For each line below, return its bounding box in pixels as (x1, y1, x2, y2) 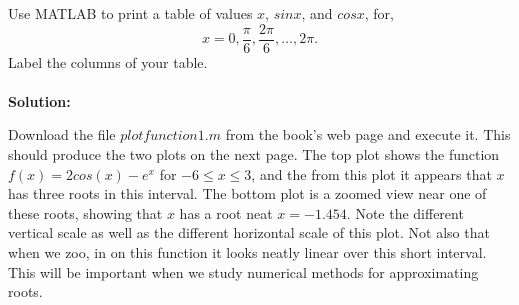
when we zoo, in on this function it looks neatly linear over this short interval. (8, 242, 487, 262)
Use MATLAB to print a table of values (8, 3, 253, 23)
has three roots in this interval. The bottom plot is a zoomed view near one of (8, 183, 487, 204)
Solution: (8, 90, 71, 111)
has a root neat (179, 202, 273, 223)
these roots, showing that (8, 202, 163, 223)
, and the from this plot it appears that (251, 163, 492, 184)
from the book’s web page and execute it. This (225, 124, 511, 145)
